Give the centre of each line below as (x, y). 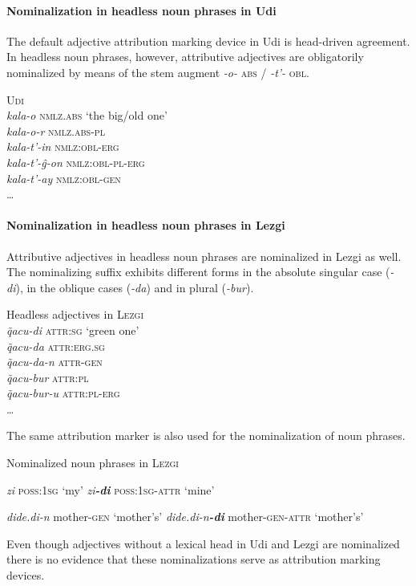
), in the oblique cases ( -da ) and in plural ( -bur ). (135, 287)
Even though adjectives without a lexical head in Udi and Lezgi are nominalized (203, 543)
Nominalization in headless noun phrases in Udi (141, 10)
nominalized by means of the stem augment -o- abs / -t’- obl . (158, 72)
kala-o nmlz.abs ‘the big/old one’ (87, 115)
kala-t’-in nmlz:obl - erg (63, 146)
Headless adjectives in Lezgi (75, 314)
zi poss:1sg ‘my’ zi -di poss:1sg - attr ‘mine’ (111, 489)
